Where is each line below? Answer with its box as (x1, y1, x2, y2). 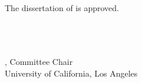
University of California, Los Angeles (5, 67, 138, 79)
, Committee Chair (5, 56, 73, 68)
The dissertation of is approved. (5, 2, 119, 13)
